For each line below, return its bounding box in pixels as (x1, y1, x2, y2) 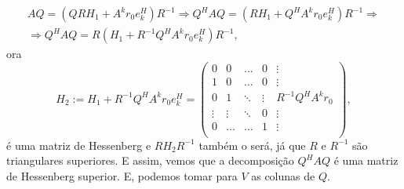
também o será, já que (198, 136, 306, 153)
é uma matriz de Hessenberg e (6, 136, 151, 153)
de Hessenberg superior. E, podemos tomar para (6, 168, 238, 184)
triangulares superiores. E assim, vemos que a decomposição (6, 152, 294, 169)
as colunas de (251, 168, 315, 184)
